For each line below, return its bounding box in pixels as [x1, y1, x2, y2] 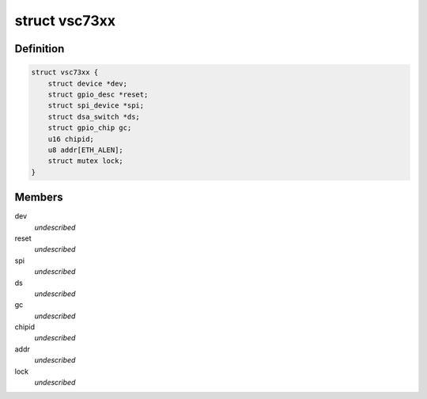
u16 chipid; [47, 135, 95, 143]
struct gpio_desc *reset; [47, 89, 149, 99]
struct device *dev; [47, 79, 128, 88]
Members [14, 191, 63, 204]
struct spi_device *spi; [47, 101, 145, 110]
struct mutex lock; [47, 157, 124, 165]
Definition [14, 42, 65, 55]
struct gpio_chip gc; [47, 123, 132, 132]
